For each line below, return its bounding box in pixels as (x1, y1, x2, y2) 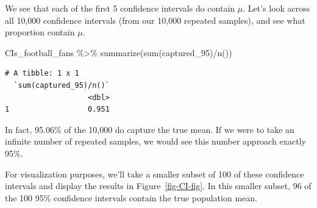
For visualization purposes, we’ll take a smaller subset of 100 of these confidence (5, 167, 304, 180)
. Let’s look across (243, 2, 310, 14)
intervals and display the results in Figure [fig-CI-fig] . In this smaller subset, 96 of (5, 179, 312, 192)
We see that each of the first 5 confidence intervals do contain (5, 2, 235, 14)
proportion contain (5, 26, 75, 38)
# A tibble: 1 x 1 (5, 69, 79, 78)
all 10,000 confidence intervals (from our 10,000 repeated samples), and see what (5, 13, 305, 26)
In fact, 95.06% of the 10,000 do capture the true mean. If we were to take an (5, 123, 294, 135)
